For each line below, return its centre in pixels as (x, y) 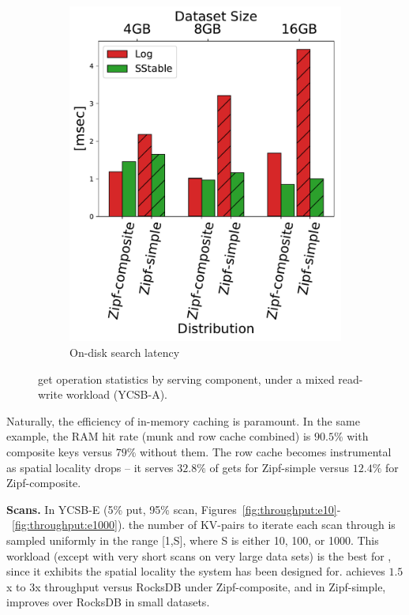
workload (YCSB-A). (116, 394)
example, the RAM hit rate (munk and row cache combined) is (159, 436)
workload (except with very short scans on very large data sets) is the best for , (199, 555)
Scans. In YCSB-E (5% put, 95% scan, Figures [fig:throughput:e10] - (174, 509)
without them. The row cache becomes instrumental (266, 451)
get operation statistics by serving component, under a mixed (186, 379)
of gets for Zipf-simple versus (280, 467)
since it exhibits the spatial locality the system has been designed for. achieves (196, 571)
